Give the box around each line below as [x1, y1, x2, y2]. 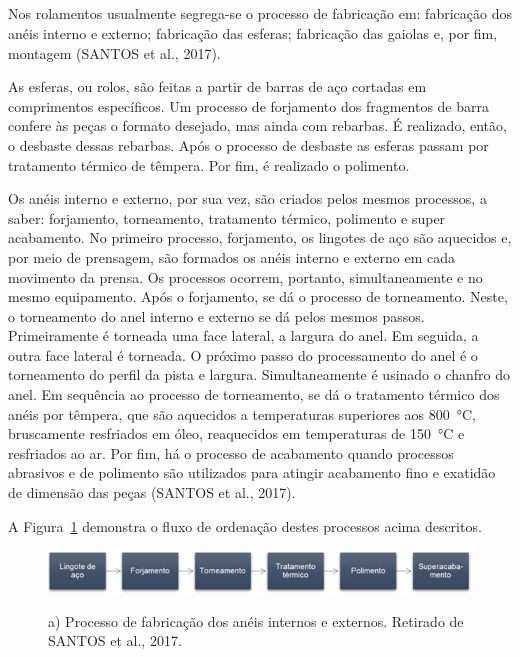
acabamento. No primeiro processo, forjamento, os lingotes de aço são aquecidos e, [8, 227, 512, 248]
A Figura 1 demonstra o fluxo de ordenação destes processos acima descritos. [8, 515, 482, 536]
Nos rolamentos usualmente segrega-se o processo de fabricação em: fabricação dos [8, 3, 512, 24]
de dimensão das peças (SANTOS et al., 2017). [8, 482, 296, 503]
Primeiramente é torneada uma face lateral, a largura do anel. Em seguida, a [8, 325, 479, 346]
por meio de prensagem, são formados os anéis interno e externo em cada [8, 246, 455, 267]
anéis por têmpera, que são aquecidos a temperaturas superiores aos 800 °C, [8, 403, 476, 424]
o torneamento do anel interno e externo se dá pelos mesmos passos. [8, 305, 425, 326]
